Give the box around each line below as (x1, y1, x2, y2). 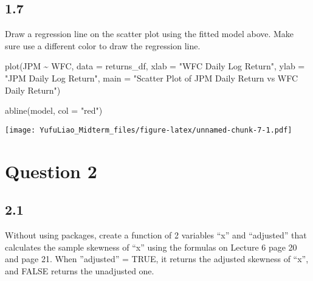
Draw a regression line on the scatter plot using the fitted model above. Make (5, 27, 294, 40)
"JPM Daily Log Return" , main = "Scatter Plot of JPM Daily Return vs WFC (5, 71, 298, 84)
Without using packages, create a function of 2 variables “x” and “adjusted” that (5, 229, 307, 241)
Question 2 (5, 158, 97, 183)
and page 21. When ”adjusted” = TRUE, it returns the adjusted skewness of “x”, (5, 252, 309, 265)
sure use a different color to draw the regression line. (5, 39, 201, 52)
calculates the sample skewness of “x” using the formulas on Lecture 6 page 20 (5, 240, 297, 253)
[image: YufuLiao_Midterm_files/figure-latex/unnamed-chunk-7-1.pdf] (5, 125, 292, 134)
